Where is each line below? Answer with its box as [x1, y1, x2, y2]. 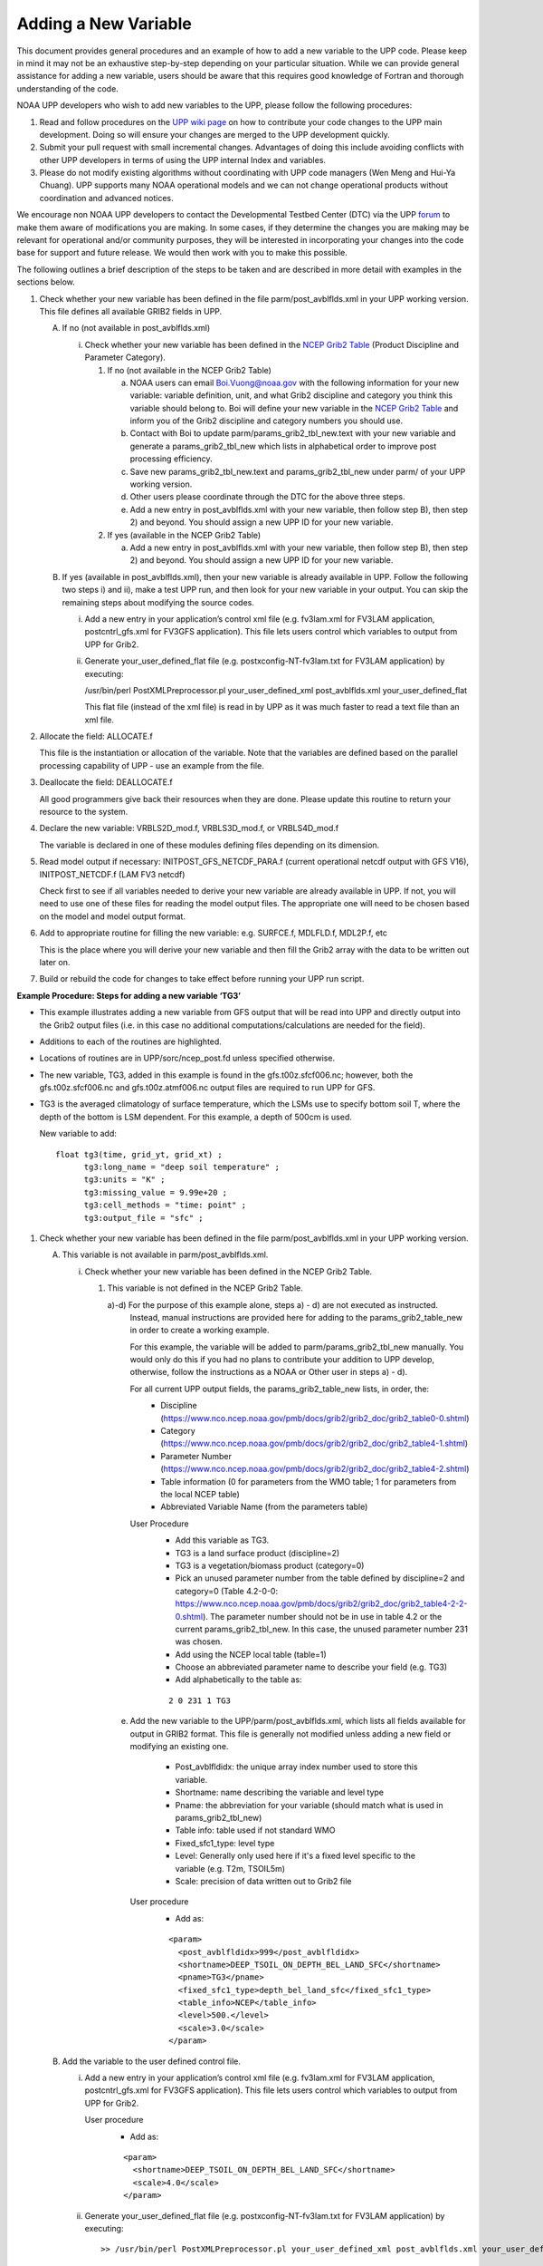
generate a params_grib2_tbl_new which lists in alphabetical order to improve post [129, 441, 437, 451]
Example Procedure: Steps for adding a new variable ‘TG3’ [16, 990, 242, 1001]
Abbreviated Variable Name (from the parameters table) [160, 1501, 368, 1513]
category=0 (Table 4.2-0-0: [175, 1585, 279, 1596]
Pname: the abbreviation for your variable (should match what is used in [175, 1799, 443, 1810]
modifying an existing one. [129, 1741, 229, 1752]
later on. [39, 956, 71, 967]
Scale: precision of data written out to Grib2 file [175, 1875, 352, 1886]
